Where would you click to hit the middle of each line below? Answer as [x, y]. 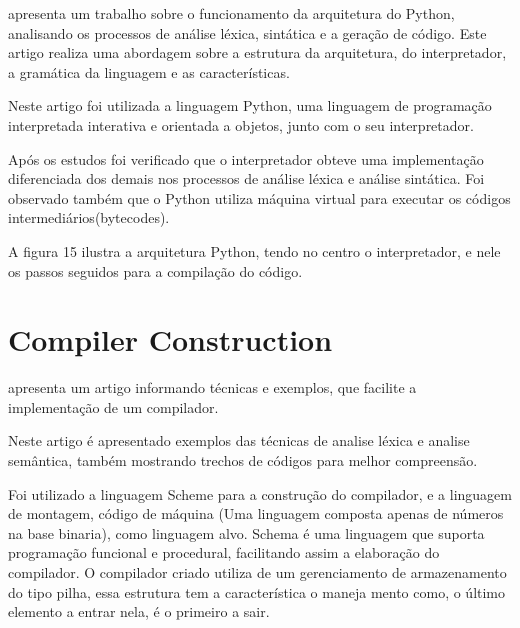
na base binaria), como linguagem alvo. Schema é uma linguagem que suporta [246, 532]
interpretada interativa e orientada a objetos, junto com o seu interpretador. [241, 124]
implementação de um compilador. [113, 406]
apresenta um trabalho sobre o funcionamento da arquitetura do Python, [231, 13]
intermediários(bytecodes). [89, 217]
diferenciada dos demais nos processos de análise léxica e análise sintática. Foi [246, 178]
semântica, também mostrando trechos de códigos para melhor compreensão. [243, 460]
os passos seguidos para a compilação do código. [155, 270]
